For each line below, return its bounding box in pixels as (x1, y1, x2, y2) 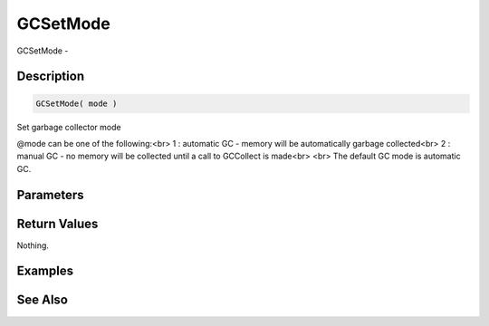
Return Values (16, 216, 99, 231)
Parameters (16, 187, 84, 203)
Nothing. (16, 240, 50, 251)
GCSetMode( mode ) (35, 98, 118, 109)
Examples (16, 264, 74, 279)
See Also (16, 292, 68, 308)
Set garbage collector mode (16, 121, 121, 132)
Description (16, 69, 85, 84)
